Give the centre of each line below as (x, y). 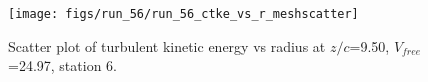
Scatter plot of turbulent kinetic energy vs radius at (167, 45)
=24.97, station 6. (62, 65)
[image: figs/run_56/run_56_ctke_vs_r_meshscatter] (183, 14)
